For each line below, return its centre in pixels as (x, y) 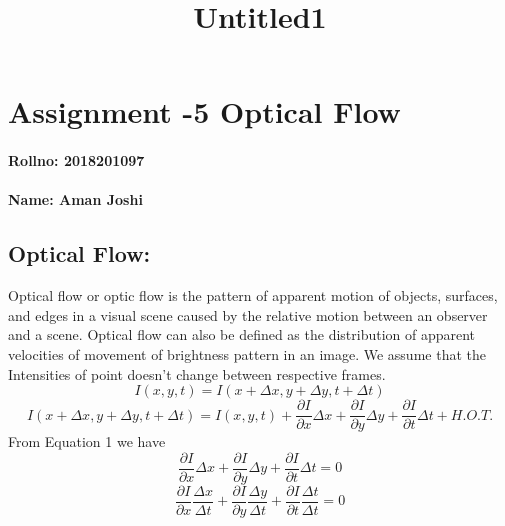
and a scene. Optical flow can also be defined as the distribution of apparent (242, 334)
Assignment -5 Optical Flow (204, 111)
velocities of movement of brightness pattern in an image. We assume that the (247, 353)
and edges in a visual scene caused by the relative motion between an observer (248, 314)
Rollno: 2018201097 (76, 160)
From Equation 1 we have (87, 441)
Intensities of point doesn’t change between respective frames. (197, 373)
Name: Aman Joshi (75, 199)
